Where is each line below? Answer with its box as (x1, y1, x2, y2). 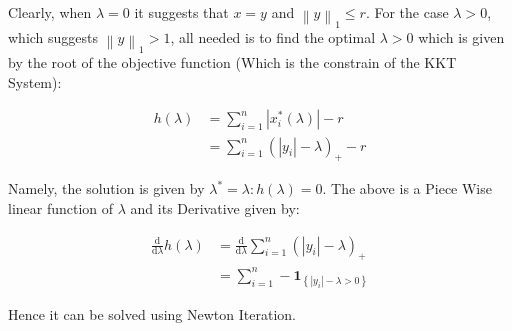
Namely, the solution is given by (8, 178, 205, 199)
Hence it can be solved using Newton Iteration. (8, 304, 296, 325)
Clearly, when (8, 2, 92, 22)
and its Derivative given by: (130, 197, 300, 218)
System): (8, 71, 62, 92)
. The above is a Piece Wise (322, 178, 492, 199)
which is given (418, 27, 505, 48)
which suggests (8, 27, 99, 48)
